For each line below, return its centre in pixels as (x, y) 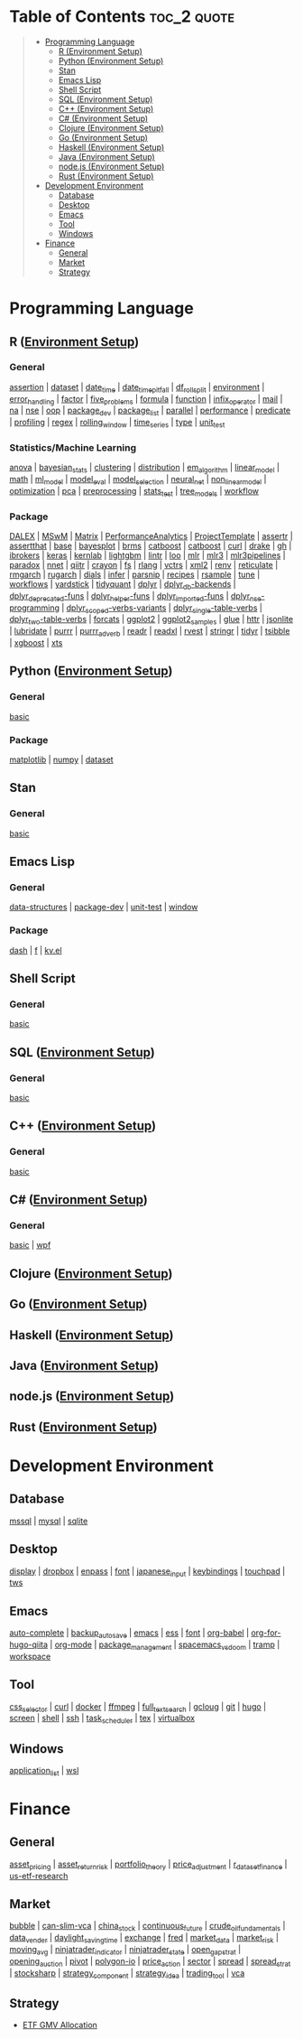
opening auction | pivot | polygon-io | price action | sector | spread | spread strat (150, 1962)
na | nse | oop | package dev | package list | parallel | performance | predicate (150, 411)
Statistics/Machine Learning (73, 447)
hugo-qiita (28, 1644)
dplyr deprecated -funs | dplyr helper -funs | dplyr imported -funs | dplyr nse (135, 596)
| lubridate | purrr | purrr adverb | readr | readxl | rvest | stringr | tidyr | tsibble (150, 632)
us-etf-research (39, 1876)
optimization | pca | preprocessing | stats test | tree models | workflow (134, 492)
